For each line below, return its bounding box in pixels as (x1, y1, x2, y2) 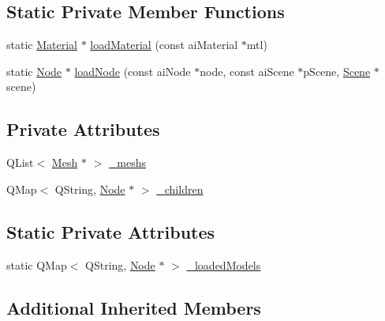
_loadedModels (186, 256, 261, 273)
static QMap (6, 256, 67, 273)
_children (156, 180, 204, 197)
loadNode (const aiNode (74, 62, 191, 79)
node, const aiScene (200, 62, 294, 79)
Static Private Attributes (6, 219, 215, 244)
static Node (6, 62, 62, 79)
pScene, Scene (303, 62, 371, 79)
